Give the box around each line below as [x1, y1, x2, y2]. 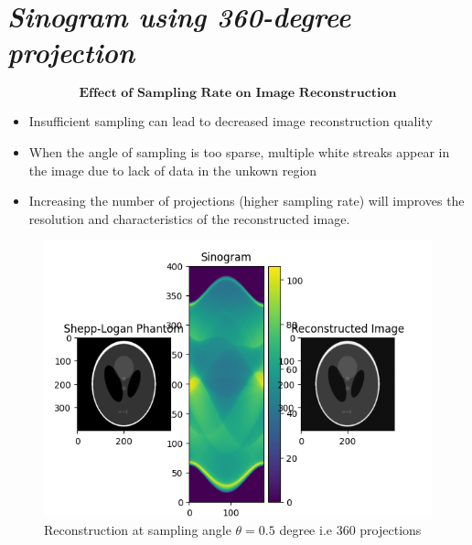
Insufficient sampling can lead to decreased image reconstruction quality [28, 112, 433, 131]
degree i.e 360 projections [279, 519, 422, 539]
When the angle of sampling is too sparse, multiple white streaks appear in [28, 142, 450, 161]
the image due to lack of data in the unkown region [28, 160, 317, 179]
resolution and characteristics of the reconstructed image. [28, 208, 350, 228]
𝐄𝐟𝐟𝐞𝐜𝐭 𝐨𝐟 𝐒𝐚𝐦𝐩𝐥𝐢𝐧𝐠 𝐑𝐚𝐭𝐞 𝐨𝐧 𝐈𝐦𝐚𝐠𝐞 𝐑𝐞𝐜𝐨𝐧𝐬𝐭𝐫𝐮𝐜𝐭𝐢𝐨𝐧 [79, 87, 397, 101]
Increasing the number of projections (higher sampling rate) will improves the [28, 191, 465, 210]
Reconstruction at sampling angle [44, 519, 231, 539]
